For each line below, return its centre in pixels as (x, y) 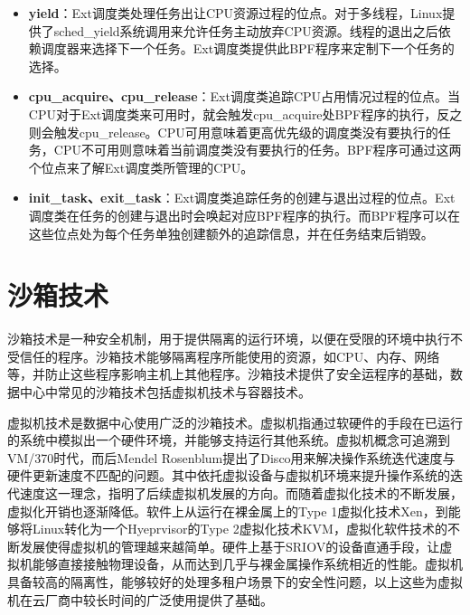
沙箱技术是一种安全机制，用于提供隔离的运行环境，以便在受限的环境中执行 (229, 339)
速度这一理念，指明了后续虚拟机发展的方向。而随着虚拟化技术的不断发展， (241, 493)
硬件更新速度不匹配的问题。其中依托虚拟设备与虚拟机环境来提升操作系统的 (229, 475)
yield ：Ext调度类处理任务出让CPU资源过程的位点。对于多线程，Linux (235, 13)
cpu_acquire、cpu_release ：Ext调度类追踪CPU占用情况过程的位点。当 (244, 96)
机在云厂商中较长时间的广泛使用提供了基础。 (140, 599)
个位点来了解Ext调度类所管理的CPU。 (141, 167)
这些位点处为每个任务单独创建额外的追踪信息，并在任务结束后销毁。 (231, 233)
